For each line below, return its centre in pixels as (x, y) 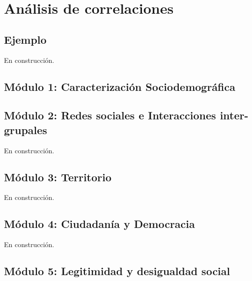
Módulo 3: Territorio (58, 177)
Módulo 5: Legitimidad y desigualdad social (117, 271)
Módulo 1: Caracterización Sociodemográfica (120, 86)
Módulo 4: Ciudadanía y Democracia (99, 224)
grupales (26, 129)
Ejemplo (25, 39)
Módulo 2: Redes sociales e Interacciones (110, 115)
